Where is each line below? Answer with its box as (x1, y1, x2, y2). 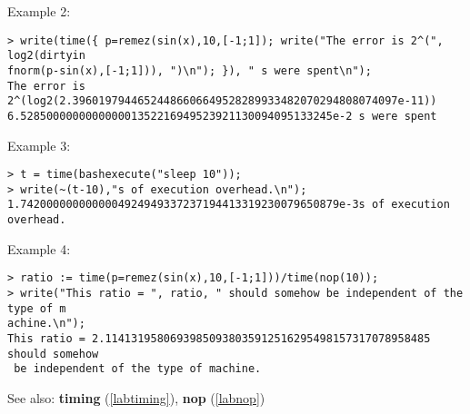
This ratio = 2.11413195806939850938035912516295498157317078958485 (7, 331, 431, 345)
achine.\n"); (7, 317, 85, 330)
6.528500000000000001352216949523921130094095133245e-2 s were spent (7, 109, 437, 123)
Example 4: (7, 239, 71, 258)
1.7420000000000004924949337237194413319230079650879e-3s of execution (7, 198, 450, 212)
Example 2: (7, 2, 71, 20)
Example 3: (7, 135, 71, 154)
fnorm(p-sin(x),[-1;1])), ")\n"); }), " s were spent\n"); (7, 64, 372, 77)
